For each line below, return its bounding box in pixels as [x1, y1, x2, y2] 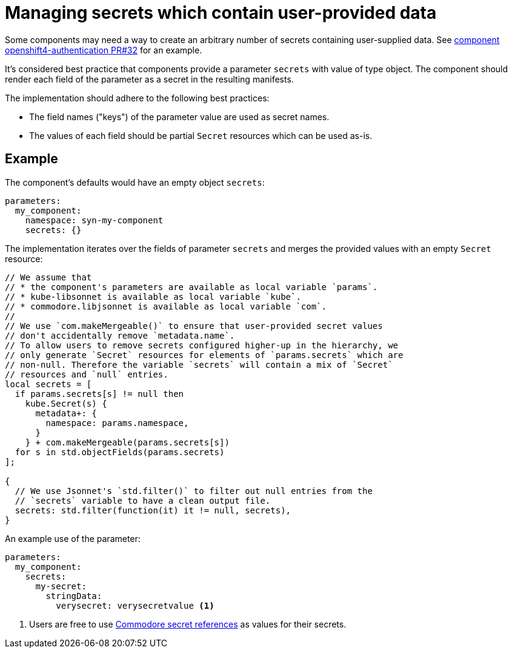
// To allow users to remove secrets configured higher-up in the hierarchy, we [5, 340, 399, 350]
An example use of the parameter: [5, 533, 141, 544]
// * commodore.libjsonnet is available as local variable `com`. [5, 301, 327, 311]
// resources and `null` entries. [5, 369, 168, 379]
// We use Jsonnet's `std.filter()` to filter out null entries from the [15, 486, 373, 496]
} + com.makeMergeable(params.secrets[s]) [25, 437, 230, 447]
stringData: [45, 590, 102, 601]
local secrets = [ [5, 379, 92, 389]
